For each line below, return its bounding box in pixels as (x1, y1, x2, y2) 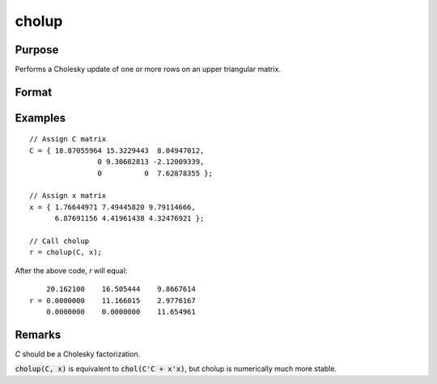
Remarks (15, 327, 62, 341)
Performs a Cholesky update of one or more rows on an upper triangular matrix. (15, 65, 281, 74)
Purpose (15, 43, 59, 57)
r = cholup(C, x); (29, 247, 103, 257)
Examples (15, 111, 66, 124)
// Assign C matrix (29, 134, 107, 144)
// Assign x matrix (29, 191, 107, 200)
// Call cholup (29, 237, 90, 246)
